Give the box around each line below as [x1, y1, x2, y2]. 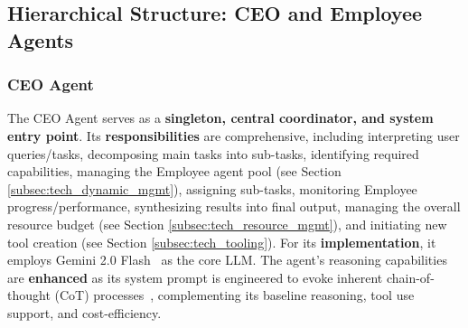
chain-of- [386, 267, 435, 286]
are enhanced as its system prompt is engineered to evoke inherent [7, 267, 383, 286]
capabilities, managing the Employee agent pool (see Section [7, 162, 342, 181]
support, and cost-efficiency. [7, 303, 162, 322]
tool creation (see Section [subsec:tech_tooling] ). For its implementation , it [7, 232, 436, 251]
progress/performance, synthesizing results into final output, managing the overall [7, 197, 461, 216]
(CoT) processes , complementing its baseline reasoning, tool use [54, 286, 415, 305]
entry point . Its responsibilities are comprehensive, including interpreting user [7, 126, 460, 145]
